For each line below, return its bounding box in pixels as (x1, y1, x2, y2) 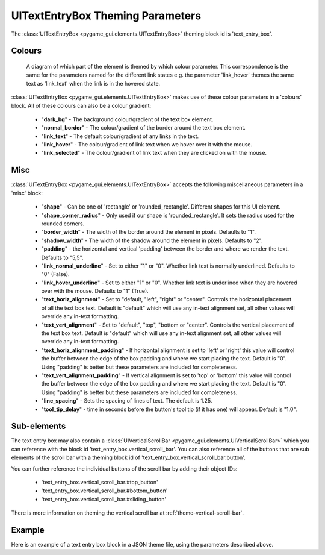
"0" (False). (41, 271, 70, 278)
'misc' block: (11, 189, 43, 196)
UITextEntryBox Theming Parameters (11, 9, 202, 22)
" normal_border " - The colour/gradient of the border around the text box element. (41, 124, 246, 131)
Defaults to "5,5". (41, 254, 84, 261)
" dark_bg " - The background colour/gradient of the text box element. (41, 115, 214, 123)
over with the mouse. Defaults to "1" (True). (41, 287, 149, 295)
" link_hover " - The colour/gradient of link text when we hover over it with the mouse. (41, 141, 253, 148)
